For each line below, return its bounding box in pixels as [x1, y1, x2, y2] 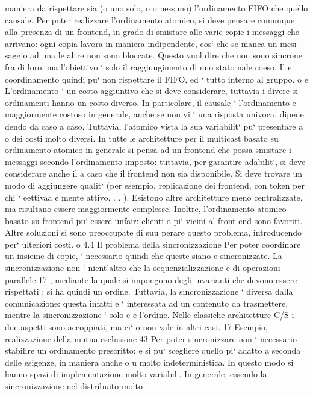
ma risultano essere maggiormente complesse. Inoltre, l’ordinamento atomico [5, 202, 287, 215]
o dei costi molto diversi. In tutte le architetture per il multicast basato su [5, 131, 279, 144]
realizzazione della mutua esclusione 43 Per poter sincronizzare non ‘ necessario [5, 332, 297, 345]
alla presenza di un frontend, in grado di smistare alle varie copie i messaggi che [5, 25, 299, 38]
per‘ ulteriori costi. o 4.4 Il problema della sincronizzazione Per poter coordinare [5, 237, 301, 250]
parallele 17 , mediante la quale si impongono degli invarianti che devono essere [5, 273, 297, 286]
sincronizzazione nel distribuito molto [5, 380, 143, 392]
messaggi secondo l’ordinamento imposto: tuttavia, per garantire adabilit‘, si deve [5, 155, 306, 167]
